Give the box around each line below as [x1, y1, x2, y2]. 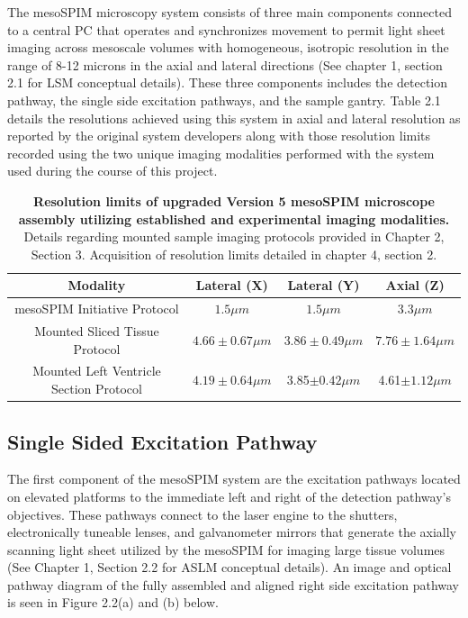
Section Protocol [50, 379, 142, 398]
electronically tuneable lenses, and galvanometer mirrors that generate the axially [7, 523, 457, 541]
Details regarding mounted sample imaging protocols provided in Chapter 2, [23, 227, 445, 246]
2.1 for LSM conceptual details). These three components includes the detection [7, 73, 448, 92]
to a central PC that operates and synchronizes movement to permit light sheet [7, 20, 445, 39]
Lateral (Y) [287, 276, 360, 295]
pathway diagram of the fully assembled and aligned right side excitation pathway [7, 575, 459, 594]
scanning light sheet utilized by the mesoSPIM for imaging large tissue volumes [7, 540, 445, 559]
